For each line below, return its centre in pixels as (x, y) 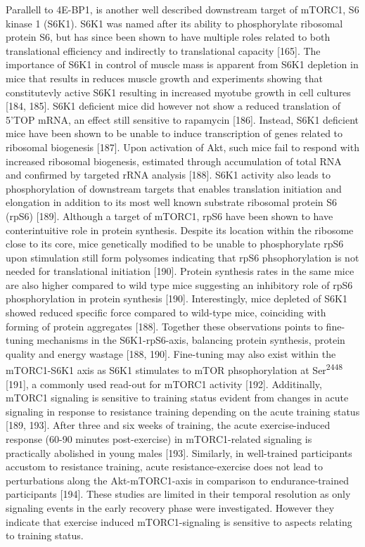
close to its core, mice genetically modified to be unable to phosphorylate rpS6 (175, 244)
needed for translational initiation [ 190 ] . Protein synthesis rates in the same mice (180, 271)
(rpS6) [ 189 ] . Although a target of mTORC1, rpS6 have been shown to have (169, 215)
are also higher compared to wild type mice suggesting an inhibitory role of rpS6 (179, 284)
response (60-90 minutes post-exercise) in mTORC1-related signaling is (159, 439)
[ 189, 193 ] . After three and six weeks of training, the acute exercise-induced (168, 425)
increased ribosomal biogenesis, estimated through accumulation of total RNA (174, 161)
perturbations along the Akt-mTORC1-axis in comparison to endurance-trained (177, 480)
